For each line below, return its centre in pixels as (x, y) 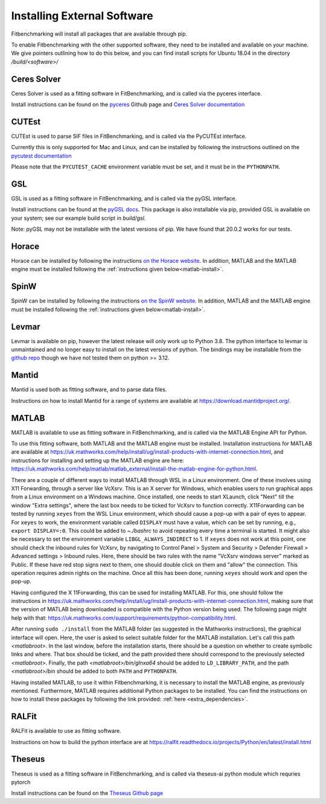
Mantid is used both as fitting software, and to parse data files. (89, 390)
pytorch (21, 782)
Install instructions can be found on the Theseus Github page (87, 793)
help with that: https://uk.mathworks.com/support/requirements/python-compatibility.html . (124, 618)
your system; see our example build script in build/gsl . (78, 218)
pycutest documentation (41, 156)
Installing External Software (82, 16)
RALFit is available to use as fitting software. (66, 731)
